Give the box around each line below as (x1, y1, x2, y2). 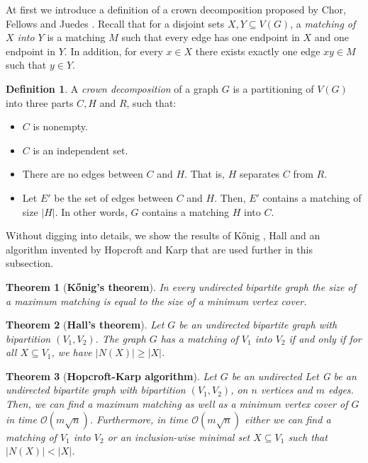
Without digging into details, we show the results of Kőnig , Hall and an (6, 228, 320, 243)
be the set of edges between (54, 190, 173, 205)
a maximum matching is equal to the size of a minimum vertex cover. (6, 293, 307, 308)
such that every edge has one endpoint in (121, 30, 300, 45)
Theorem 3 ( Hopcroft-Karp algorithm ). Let (6, 368, 217, 383)
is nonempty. (33, 119, 88, 134)
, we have (51, 345, 92, 360)
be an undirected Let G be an (231, 368, 357, 383)
